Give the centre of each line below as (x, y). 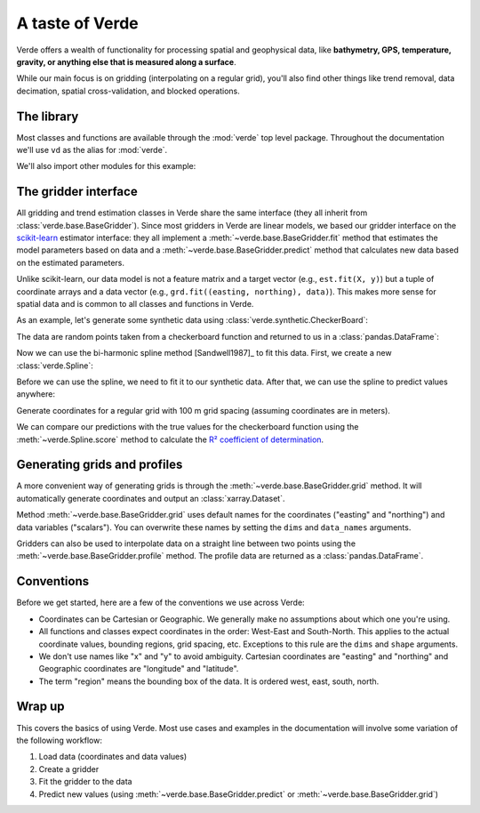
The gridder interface (77, 192)
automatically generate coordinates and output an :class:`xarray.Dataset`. (151, 498)
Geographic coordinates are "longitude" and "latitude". (139, 669)
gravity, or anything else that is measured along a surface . (126, 61)
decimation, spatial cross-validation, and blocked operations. (128, 91)
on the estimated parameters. (70, 262)
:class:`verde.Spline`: (55, 366)
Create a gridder (69, 769)
